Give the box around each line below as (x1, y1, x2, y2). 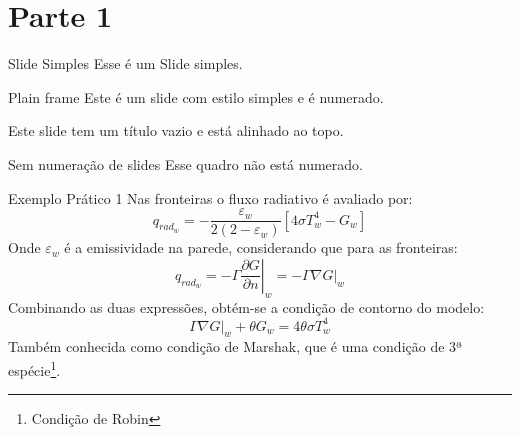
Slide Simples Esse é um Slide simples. (8, 53, 243, 74)
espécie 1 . (8, 357, 61, 380)
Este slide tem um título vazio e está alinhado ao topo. (8, 120, 344, 141)
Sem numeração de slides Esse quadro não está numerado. (8, 153, 363, 174)
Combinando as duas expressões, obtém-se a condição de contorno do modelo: (8, 296, 485, 317)
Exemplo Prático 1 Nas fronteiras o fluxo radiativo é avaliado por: (8, 187, 413, 208)
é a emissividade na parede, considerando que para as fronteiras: (64, 237, 458, 258)
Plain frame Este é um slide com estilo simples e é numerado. (8, 86, 384, 107)
